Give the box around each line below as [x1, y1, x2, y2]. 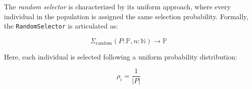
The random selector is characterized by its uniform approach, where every [4, 1, 231, 11]
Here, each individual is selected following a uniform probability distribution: [4, 51, 238, 61]
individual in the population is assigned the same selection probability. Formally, [4, 11, 249, 21]
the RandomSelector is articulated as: [4, 21, 118, 31]
